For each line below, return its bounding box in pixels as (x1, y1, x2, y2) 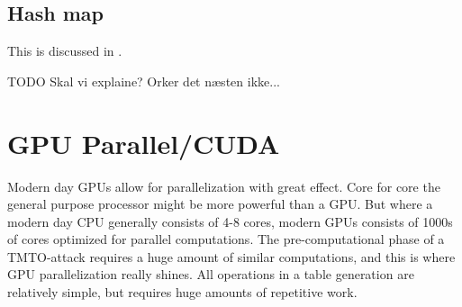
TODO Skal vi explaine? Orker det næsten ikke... (7, 71, 280, 90)
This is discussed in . (7, 41, 122, 60)
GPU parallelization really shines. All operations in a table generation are (7, 265, 414, 284)
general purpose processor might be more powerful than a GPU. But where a (7, 194, 433, 213)
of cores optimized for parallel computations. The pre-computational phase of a (7, 230, 445, 248)
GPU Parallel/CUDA (7, 124, 280, 161)
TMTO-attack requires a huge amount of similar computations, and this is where (7, 247, 456, 266)
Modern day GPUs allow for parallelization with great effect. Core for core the (7, 176, 440, 195)
